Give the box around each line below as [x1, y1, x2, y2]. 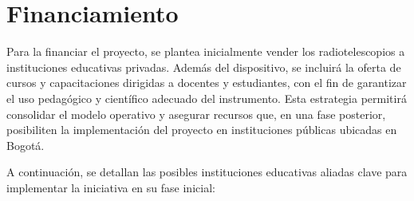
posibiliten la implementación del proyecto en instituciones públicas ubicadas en [6, 121, 397, 138]
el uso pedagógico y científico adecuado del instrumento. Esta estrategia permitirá [6, 89, 407, 106]
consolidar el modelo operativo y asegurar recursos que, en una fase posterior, [6, 105, 386, 122]
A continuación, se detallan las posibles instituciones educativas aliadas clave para [6, 164, 408, 180]
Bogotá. [6, 136, 45, 153]
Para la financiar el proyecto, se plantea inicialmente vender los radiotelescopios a [6, 43, 405, 60]
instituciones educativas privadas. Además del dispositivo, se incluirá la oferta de [6, 58, 401, 75]
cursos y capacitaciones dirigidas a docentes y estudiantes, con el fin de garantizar [6, 74, 407, 91]
